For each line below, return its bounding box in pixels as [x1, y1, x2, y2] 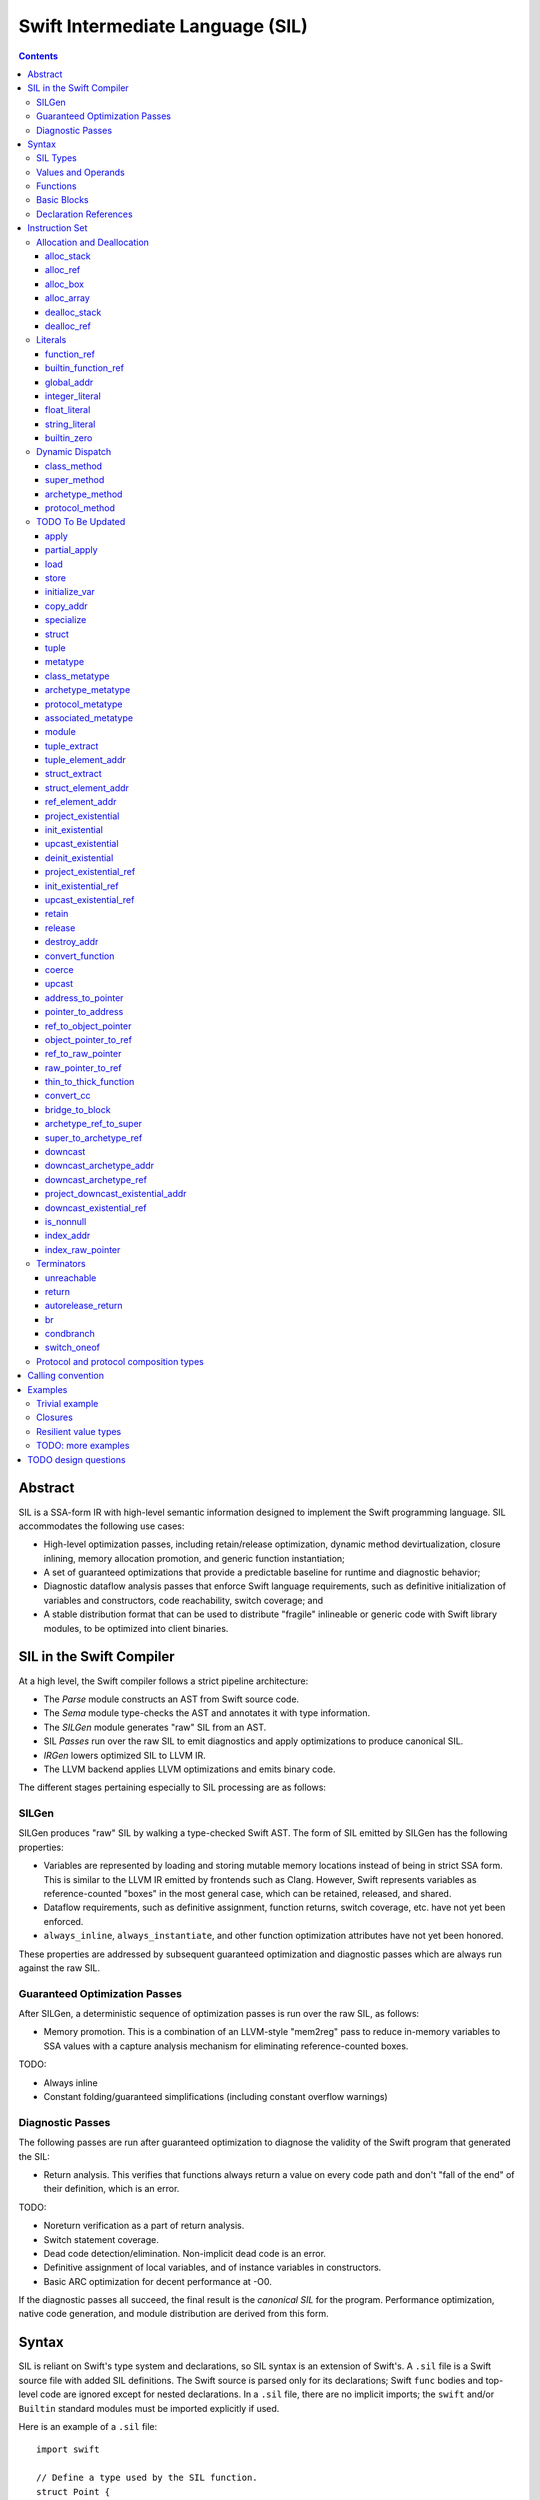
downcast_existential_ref [45, 1201, 147, 1214]
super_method [45, 474, 105, 486]
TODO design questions [27, 1453, 126, 1465]
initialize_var [45, 586, 95, 598]
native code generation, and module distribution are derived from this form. [18, 2308, 329, 2320]
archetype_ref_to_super [45, 1118, 143, 1130]
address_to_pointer [45, 991, 124, 1004]
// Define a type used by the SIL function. [36, 2472, 259, 2484]
